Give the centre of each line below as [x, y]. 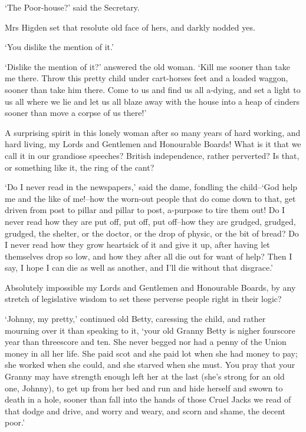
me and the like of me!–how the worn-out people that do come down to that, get [150, 198]
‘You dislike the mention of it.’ [59, 47]
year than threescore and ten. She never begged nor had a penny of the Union [146, 342]
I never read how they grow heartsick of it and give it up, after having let [137, 245]
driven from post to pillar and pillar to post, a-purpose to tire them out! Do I [145, 210]
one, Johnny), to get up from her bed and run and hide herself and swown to [144, 388]
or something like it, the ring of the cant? [80, 167]
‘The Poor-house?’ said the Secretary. [72, 7]
